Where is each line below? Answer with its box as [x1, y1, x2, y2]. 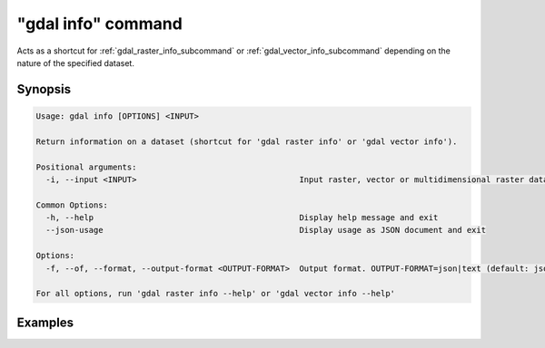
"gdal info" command [16, 14, 183, 34]
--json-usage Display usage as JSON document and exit [45, 225, 486, 236]
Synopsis [16, 82, 72, 97]
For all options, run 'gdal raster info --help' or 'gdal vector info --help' [35, 288, 395, 299]
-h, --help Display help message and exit [45, 213, 439, 223]
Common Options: [35, 199, 109, 210]
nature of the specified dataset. [16, 57, 135, 68]
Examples [16, 314, 74, 330]
